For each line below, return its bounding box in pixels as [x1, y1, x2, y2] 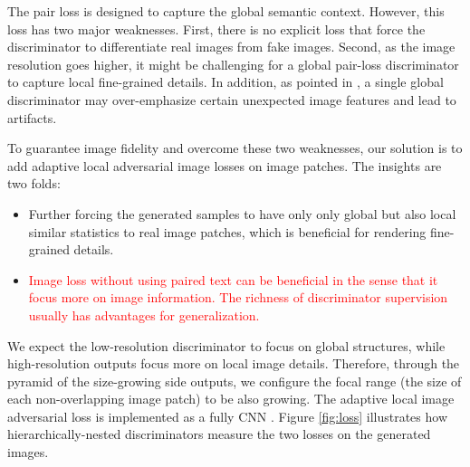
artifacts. [7, 108, 57, 127]
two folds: [7, 174, 61, 193]
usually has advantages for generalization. [28, 305, 260, 324]
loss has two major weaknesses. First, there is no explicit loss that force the [7, 19, 426, 38]
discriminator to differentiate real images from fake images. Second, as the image [7, 37, 456, 56]
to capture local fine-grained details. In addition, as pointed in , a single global [7, 72, 444, 91]
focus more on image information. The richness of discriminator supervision [28, 288, 448, 307]
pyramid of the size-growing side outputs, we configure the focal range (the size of [7, 371, 462, 390]
